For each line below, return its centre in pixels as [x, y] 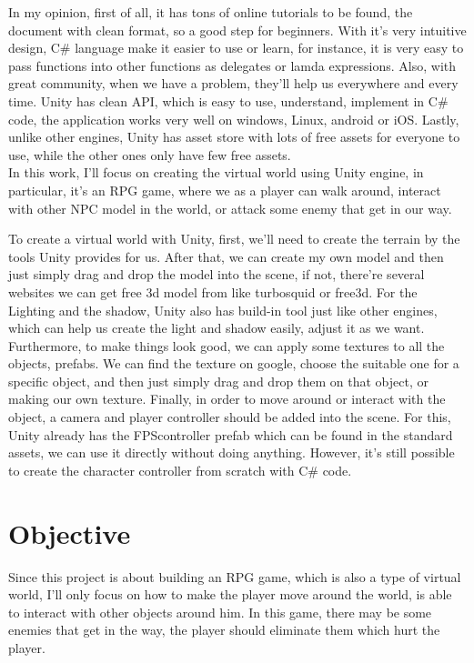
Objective [70, 532]
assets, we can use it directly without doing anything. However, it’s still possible [232, 452]
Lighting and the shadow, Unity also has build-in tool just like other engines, [223, 310]
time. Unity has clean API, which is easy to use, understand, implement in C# [228, 100]
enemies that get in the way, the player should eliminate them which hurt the [224, 630]
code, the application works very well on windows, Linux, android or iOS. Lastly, [234, 119]
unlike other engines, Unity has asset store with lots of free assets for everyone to [234, 137]
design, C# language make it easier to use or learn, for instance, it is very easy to [236, 48]
